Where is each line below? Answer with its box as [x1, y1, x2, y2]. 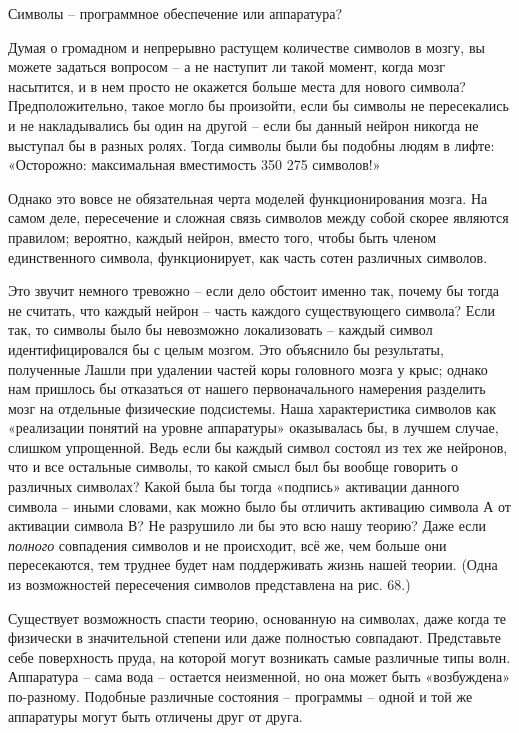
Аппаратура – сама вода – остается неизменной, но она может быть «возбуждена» [8, 666, 511, 687]
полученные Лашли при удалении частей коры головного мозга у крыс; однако [8, 358, 488, 379]
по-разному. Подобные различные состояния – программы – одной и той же [8, 686, 473, 706]
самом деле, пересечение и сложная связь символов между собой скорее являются [8, 207, 509, 228]
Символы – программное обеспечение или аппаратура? [8, 3, 343, 23]
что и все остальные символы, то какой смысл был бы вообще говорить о [8, 456, 458, 477]
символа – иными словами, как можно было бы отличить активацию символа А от [8, 495, 511, 516]
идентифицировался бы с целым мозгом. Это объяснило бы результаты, [8, 338, 444, 359]
